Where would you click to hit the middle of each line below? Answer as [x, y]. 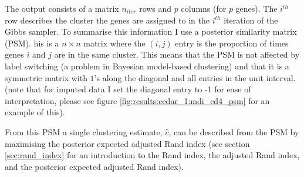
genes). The [256, 8]
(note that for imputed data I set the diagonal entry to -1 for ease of [128, 89]
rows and [156, 8]
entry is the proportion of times [232, 43]
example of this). [35, 112]
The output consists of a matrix [62, 8]
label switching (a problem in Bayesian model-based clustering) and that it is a [147, 66]
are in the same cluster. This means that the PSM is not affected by [177, 54]
